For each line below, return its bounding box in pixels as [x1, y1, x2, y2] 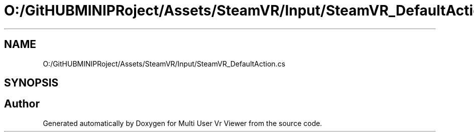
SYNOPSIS [4, 76, 59, 89]
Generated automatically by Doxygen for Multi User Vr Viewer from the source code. [43, 118, 322, 127]
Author [4, 97, 40, 110]
